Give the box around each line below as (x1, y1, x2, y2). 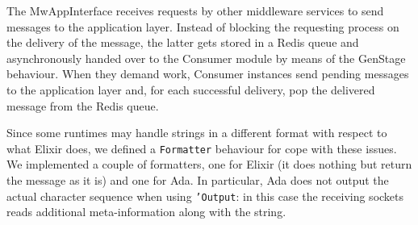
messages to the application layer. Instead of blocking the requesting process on (6, 18, 399, 35)
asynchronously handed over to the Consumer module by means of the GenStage (6, 49, 406, 66)
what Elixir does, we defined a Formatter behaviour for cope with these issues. (6, 140, 397, 156)
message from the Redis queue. (6, 97, 159, 114)
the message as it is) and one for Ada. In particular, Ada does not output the (6, 172, 389, 188)
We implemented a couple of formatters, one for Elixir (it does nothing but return (6, 156, 412, 173)
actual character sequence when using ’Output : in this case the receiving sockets (6, 187, 404, 204)
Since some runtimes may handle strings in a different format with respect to (6, 124, 387, 141)
